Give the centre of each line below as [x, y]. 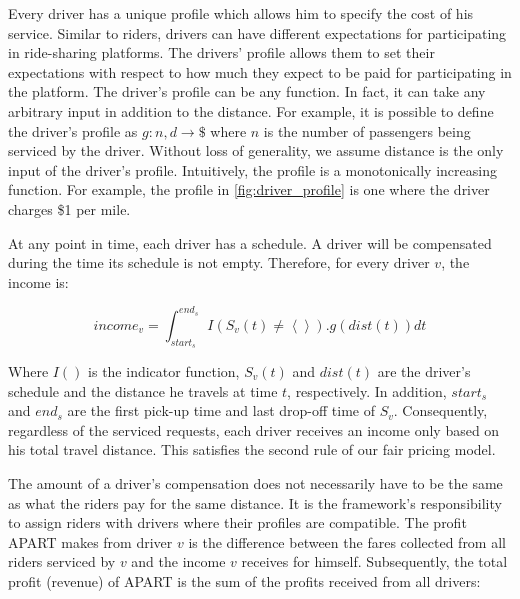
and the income [178, 561]
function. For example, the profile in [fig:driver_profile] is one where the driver [249, 189]
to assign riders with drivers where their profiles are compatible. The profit [237, 522]
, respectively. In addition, [367, 390]
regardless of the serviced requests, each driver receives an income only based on [254, 429]
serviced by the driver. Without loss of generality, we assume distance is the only [256, 150]
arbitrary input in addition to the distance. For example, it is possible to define [251, 110]
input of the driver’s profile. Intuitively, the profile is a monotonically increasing [252, 169]
